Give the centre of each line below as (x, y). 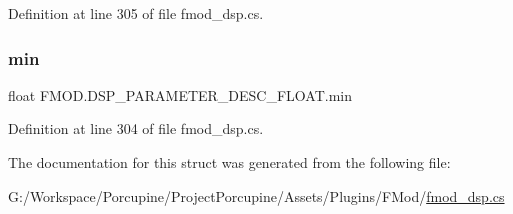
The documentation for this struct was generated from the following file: (229, 162)
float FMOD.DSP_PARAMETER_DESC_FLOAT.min (180, 94)
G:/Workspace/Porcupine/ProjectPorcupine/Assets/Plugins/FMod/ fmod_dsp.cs (256, 195)
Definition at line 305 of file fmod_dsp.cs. (136, 13)
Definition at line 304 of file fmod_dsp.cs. (136, 128)
